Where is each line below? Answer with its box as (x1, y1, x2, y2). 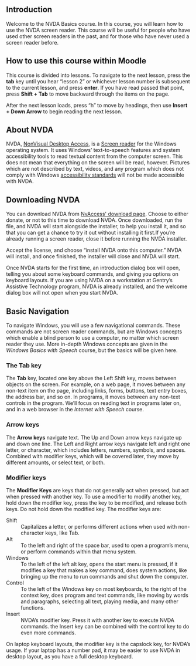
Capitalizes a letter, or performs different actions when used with (20, 523, 177, 530)
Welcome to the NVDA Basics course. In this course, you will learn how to (6, 20, 183, 27)
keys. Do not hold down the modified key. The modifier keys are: (6, 505, 161, 512)
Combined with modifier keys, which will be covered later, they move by (6, 452, 180, 459)
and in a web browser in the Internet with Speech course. (6, 406, 145, 413)
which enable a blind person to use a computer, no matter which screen (6, 334, 179, 342)
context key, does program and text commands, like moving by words (20, 591, 188, 599)
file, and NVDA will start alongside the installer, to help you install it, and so (6, 223, 186, 230)
